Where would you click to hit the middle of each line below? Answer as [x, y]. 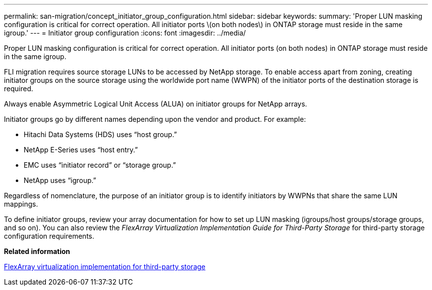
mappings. [21, 204]
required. [19, 89]
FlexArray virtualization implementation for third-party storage [105, 267]
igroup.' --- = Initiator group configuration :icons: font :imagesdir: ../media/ [125, 33]
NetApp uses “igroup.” [60, 180]
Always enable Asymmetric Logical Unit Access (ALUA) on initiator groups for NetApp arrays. [156, 104]
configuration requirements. [49, 236]
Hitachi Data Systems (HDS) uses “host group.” [100, 134]
